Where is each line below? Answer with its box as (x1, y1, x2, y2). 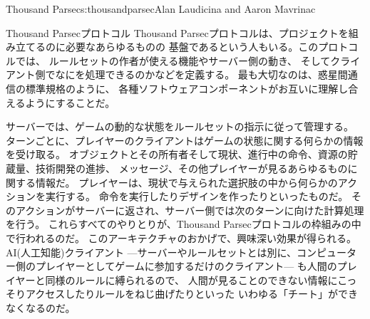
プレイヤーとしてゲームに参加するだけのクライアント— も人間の (35, 258, 337, 273)
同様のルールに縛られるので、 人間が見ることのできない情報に (45, 272, 338, 287)
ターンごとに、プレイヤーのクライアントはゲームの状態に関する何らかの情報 (6, 132, 364, 147)
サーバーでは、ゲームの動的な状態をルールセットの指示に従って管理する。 (6, 119, 354, 134)
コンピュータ (296, 244, 356, 259)
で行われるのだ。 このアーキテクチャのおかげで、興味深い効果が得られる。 (6, 230, 356, 245)
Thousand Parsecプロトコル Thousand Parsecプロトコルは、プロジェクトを (6, 25, 349, 40)
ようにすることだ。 (25, 95, 115, 110)
